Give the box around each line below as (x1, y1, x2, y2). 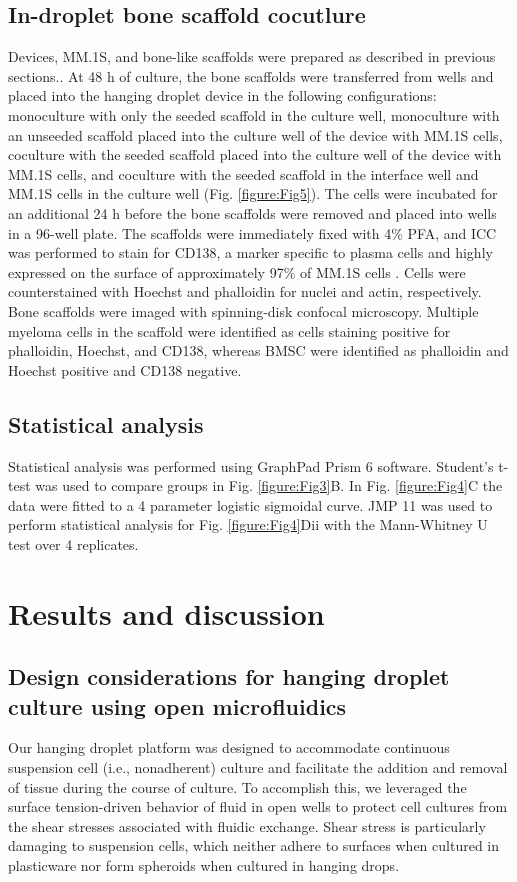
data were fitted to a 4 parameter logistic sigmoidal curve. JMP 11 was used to (8, 494, 493, 515)
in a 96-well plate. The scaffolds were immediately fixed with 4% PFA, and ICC (8, 222, 497, 243)
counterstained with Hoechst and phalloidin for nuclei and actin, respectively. (8, 281, 482, 302)
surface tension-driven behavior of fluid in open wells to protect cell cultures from (8, 796, 508, 817)
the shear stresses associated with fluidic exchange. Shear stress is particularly (8, 815, 486, 836)
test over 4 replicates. (8, 533, 139, 554)
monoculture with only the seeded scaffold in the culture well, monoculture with (8, 104, 500, 125)
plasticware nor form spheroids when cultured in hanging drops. (8, 855, 400, 875)
